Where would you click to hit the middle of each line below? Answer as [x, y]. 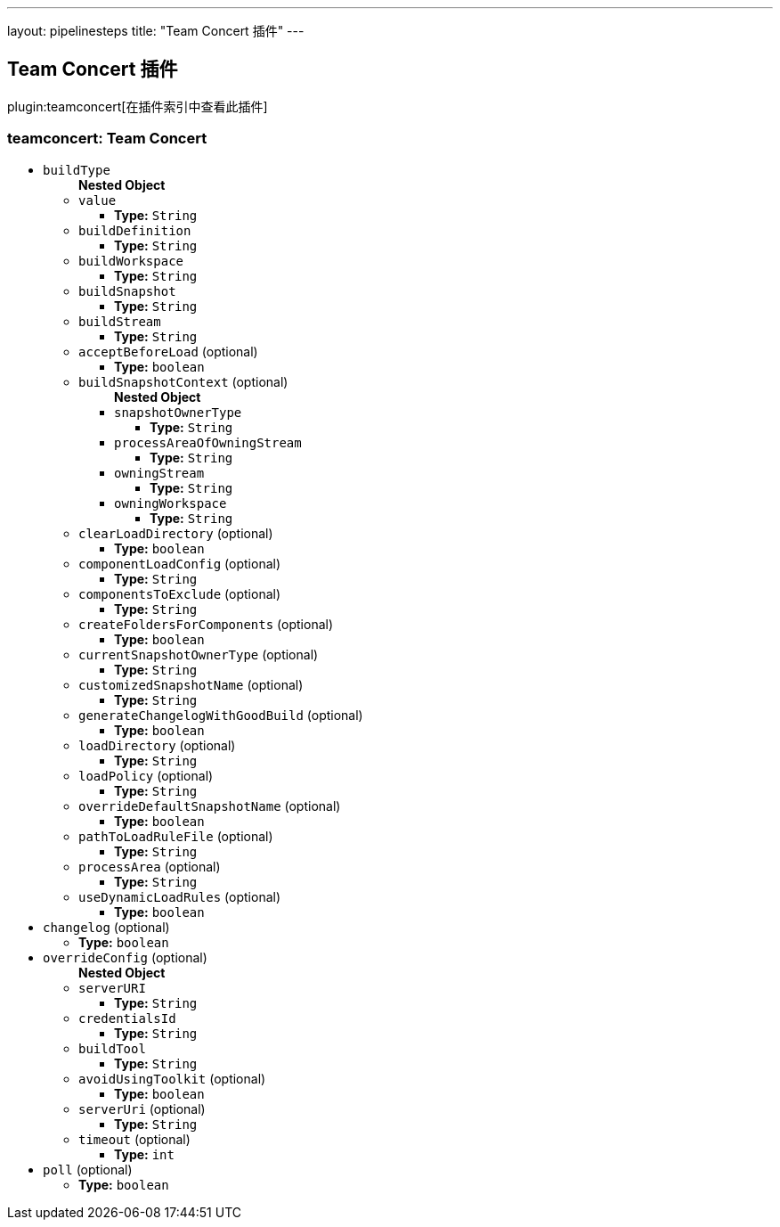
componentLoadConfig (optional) [180, 563]
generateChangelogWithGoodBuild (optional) [221, 715]
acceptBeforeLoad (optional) [168, 351]
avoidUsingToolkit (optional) [172, 1078]
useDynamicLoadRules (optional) [180, 896]
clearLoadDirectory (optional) [176, 533]
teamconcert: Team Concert [107, 139]
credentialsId [127, 1018]
